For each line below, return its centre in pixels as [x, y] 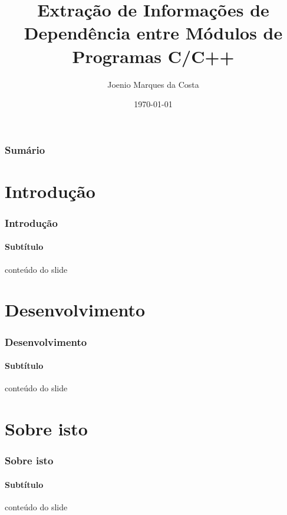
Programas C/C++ [153, 56]
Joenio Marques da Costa [153, 84]
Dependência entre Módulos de [153, 33]
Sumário [25, 149]
